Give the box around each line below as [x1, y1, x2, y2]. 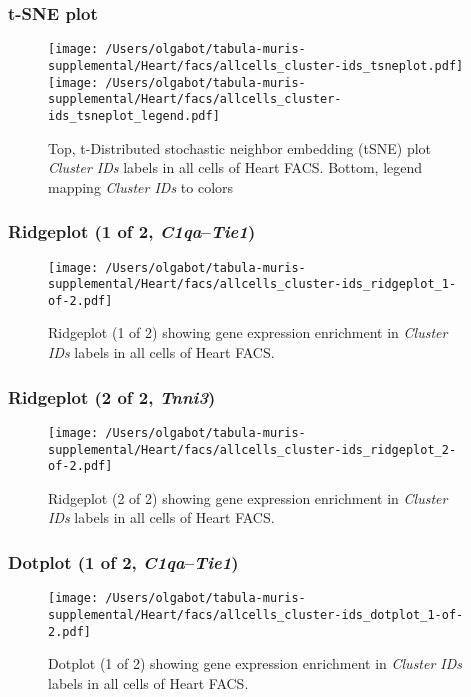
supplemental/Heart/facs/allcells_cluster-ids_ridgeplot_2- [48, 442, 457, 457]
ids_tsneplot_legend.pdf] [48, 108, 220, 123]
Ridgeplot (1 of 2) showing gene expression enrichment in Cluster [48, 322, 448, 343]
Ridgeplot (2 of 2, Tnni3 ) [8, 384, 216, 409]
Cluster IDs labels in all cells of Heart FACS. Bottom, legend [48, 157, 423, 178]
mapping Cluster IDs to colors [48, 176, 234, 197]
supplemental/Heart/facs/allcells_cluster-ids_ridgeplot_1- [48, 277, 457, 292]
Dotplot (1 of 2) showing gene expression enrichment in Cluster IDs [48, 653, 463, 674]
